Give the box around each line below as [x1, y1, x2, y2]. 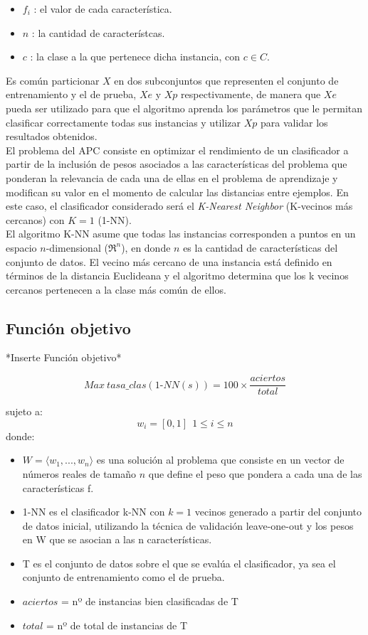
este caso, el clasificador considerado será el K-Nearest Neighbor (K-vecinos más [6, 198, 353, 213]
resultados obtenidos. [6, 129, 98, 144]
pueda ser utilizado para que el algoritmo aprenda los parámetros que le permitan [6, 100, 363, 115]
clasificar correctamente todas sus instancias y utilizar [6, 114, 241, 129]
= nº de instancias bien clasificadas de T [61, 594, 238, 609]
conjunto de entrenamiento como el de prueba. [22, 570, 225, 585]
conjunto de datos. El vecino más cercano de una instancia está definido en [6, 254, 332, 269]
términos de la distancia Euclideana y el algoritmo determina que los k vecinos [6, 268, 349, 283]
